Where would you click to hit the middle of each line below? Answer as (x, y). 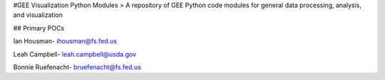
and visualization (38, 15)
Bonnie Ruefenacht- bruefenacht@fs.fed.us (77, 67)
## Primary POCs (39, 28)
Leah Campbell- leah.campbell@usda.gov (75, 54)
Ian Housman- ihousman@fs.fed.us (65, 41)
